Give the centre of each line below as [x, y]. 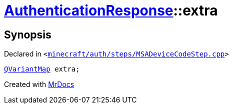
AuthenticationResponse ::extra [111, 10]
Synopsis [28, 34]
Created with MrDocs [39, 84]
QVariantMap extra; [42, 69]
